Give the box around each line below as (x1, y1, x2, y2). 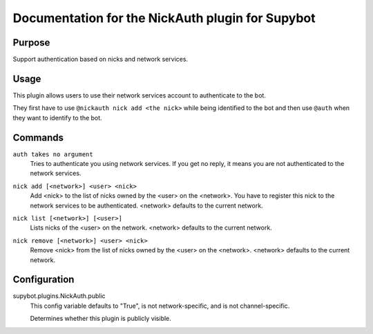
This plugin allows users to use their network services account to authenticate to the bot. (12, 91, 266, 100)
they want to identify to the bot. (12, 113, 103, 122)
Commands (12, 131, 64, 143)
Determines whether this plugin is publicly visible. (30, 315, 172, 323)
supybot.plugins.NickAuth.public (12, 292, 106, 300)
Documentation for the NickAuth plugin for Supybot (12, 10, 316, 26)
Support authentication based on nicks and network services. (12, 55, 189, 64)
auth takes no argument (12, 150, 93, 158)
